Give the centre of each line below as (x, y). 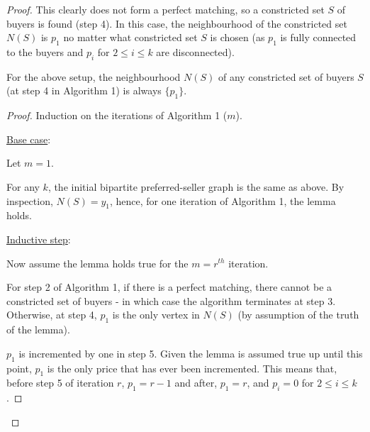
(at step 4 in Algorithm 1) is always (84, 90)
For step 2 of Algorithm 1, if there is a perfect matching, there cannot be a (169, 287)
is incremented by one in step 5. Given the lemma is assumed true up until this (191, 353)
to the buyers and (45, 51)
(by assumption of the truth (298, 315)
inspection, (30, 200)
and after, (196, 383)
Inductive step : (39, 239)
